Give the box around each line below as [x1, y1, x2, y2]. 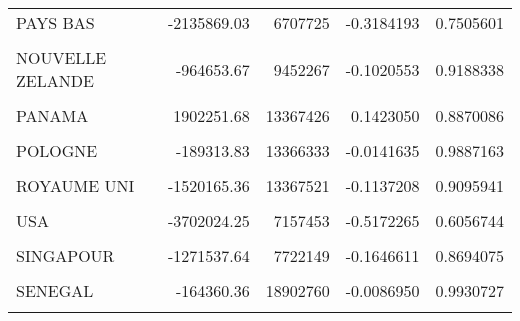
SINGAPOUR [16, 244, 115, 267]
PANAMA [16, 104, 89, 127]
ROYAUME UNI [16, 174, 135, 197]
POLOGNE [16, 139, 98, 162]
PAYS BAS [16, 11, 95, 34]
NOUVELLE [16, 46, 107, 69]
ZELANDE [16, 69, 94, 92]
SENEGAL [16, 279, 94, 302]
